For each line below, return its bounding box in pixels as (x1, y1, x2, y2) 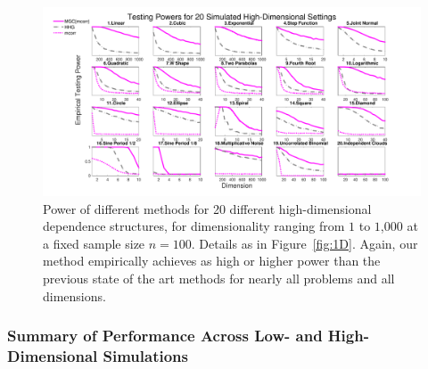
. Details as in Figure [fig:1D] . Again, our (191, 234, 418, 252)
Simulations (103, 345, 188, 366)
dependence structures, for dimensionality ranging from (43, 217, 345, 235)
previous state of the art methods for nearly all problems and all (43, 268, 395, 287)
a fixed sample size (43, 234, 145, 252)
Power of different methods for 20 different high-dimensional (43, 199, 372, 217)
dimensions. (43, 286, 106, 305)
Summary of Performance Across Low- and (7, 324, 323, 347)
